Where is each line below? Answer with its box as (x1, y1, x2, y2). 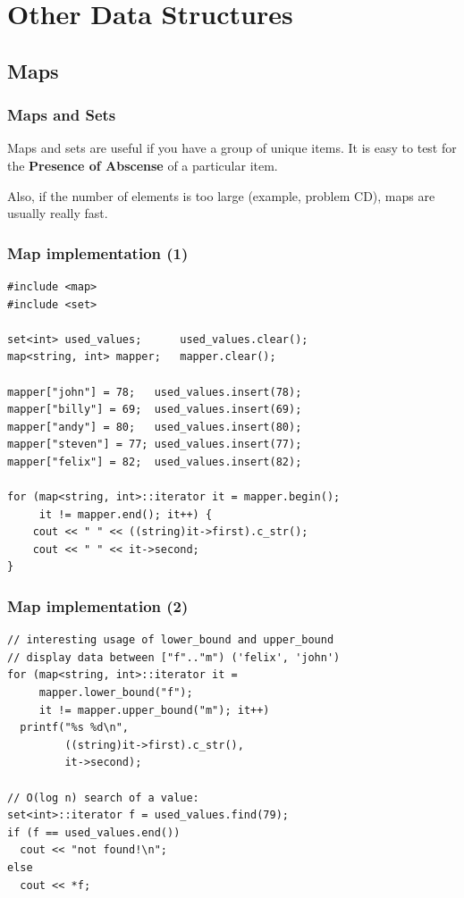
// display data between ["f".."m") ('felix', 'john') (7, 650, 341, 664)
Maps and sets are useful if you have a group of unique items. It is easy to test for (7, 138, 457, 157)
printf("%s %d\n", (20, 721, 130, 734)
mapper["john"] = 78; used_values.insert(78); (7, 385, 302, 399)
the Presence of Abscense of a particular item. (7, 155, 278, 174)
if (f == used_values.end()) (7, 826, 181, 839)
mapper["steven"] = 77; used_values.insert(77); (7, 438, 302, 451)
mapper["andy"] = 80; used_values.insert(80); (7, 420, 302, 433)
